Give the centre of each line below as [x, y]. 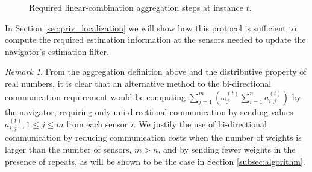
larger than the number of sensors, [68, 149]
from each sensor [97, 123]
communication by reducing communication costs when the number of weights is [153, 137]
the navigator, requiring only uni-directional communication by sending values [149, 111]
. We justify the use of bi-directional [200, 123]
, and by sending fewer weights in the [227, 149]
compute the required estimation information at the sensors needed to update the [155, 40]
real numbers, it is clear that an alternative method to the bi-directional [138, 83]
